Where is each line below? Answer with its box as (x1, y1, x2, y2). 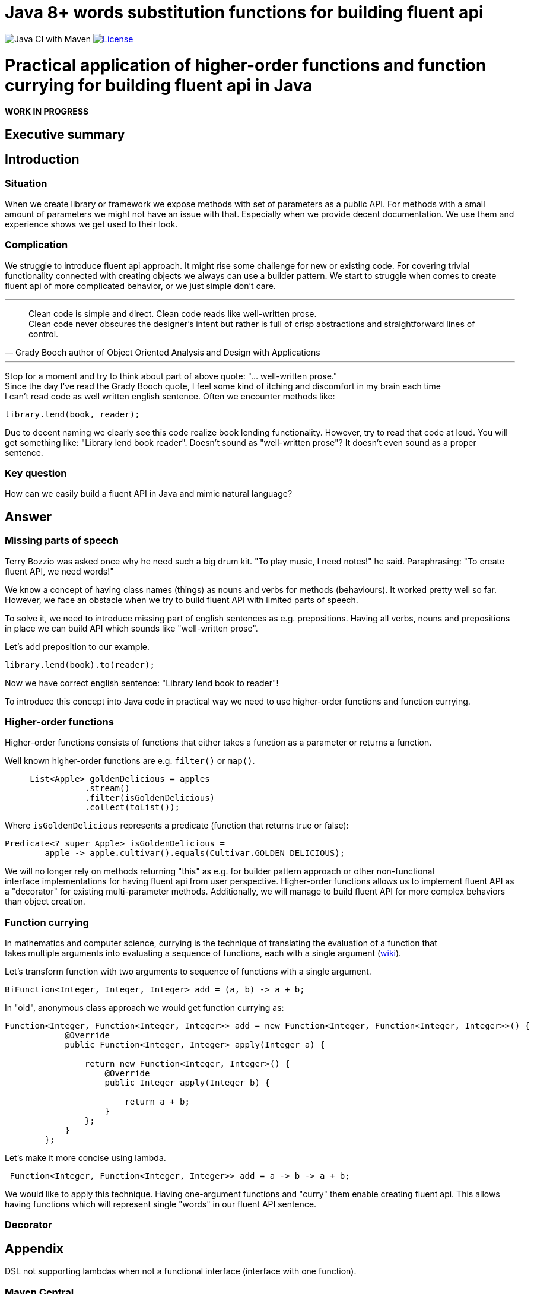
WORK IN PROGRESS (5, 106, 89, 117)
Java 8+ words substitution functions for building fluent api (5, 2, 484, 23)
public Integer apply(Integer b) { (104, 1078, 270, 1088)
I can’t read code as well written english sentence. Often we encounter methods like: (5, 391, 335, 401)
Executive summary (5, 126, 125, 142)
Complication (5, 239, 68, 251)
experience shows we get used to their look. (5, 218, 178, 229)
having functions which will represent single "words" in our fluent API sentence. (5, 1199, 317, 1210)
